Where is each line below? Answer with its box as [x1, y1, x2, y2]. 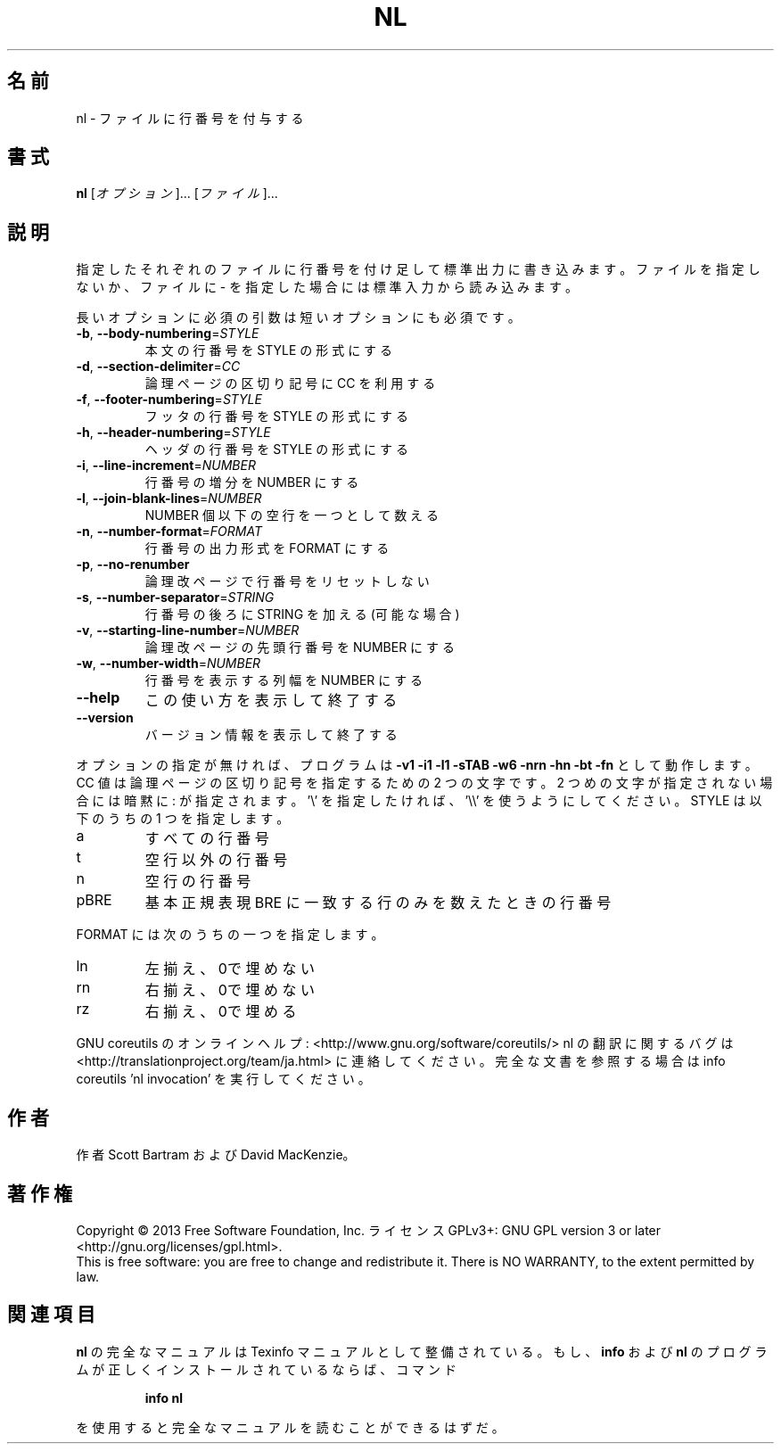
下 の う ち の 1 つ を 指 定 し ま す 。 [76, 811, 290, 827]
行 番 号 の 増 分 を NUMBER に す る [144, 474, 359, 491]
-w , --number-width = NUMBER [76, 655, 261, 672]
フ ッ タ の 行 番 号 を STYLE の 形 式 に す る [144, 408, 408, 425]
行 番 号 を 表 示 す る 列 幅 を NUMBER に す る [144, 672, 423, 688]
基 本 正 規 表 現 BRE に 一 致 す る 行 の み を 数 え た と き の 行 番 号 [144, 894, 612, 912]
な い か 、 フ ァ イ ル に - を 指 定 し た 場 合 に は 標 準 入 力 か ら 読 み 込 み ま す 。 [76, 279, 578, 295]
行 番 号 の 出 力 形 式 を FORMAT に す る [144, 540, 390, 556]
